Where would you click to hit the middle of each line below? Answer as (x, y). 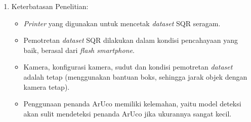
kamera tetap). (47, 86)
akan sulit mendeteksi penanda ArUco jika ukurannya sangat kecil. (128, 113)
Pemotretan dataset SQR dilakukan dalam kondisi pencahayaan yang (131, 40)
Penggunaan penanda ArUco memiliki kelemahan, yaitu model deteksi (132, 104)
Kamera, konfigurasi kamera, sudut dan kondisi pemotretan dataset (128, 67)
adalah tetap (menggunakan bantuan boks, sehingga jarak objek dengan (135, 76)
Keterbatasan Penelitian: (50, 6)
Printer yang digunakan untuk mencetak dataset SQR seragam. (122, 23)
